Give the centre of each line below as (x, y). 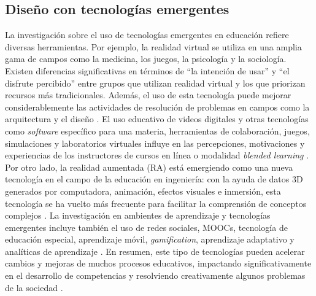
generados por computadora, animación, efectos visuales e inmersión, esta (143, 191)
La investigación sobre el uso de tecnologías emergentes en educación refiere (147, 35)
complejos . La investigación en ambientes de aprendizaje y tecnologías (138, 215)
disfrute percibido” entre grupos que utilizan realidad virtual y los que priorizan (155, 83)
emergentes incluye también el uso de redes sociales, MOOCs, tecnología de (146, 227)
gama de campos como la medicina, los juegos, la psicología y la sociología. (146, 59)
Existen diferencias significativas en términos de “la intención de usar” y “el (147, 70)
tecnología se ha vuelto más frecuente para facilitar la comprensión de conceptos (156, 203)
